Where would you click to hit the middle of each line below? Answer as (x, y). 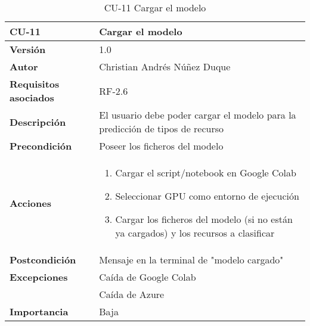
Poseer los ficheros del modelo (161, 146)
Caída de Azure (132, 294)
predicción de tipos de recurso (162, 128)
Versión (28, 49)
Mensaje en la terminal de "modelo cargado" (191, 260)
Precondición (41, 146)
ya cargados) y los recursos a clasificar (195, 233)
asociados (32, 97)
